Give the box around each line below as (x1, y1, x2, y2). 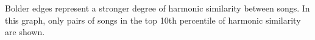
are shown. (5, 25, 45, 38)
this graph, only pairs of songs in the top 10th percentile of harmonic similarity (5, 13, 301, 26)
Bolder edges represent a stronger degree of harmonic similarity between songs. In (5, 2, 310, 14)
